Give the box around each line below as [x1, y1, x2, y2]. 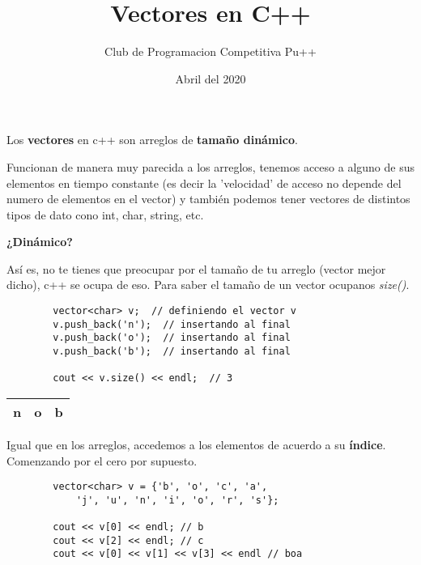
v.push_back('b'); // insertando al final [53, 346, 291, 358]
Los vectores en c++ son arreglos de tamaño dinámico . [6, 131, 298, 148]
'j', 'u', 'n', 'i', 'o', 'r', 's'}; [75, 494, 279, 506]
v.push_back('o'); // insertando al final [53, 332, 291, 344]
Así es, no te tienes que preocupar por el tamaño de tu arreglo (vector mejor [6, 260, 386, 277]
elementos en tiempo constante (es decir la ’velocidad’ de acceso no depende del [6, 174, 402, 191]
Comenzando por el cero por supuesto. [6, 452, 198, 469]
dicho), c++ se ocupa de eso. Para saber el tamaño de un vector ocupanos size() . [6, 276, 410, 293]
